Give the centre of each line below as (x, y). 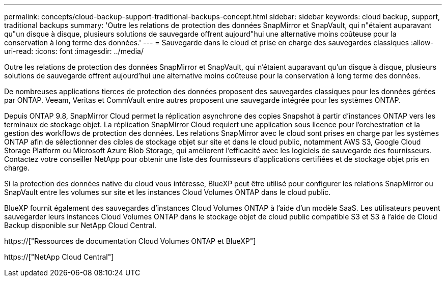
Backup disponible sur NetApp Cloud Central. (80, 225)
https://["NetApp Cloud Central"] (59, 257)
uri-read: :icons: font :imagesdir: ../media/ (74, 51)
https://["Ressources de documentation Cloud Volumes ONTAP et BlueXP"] (130, 241)
